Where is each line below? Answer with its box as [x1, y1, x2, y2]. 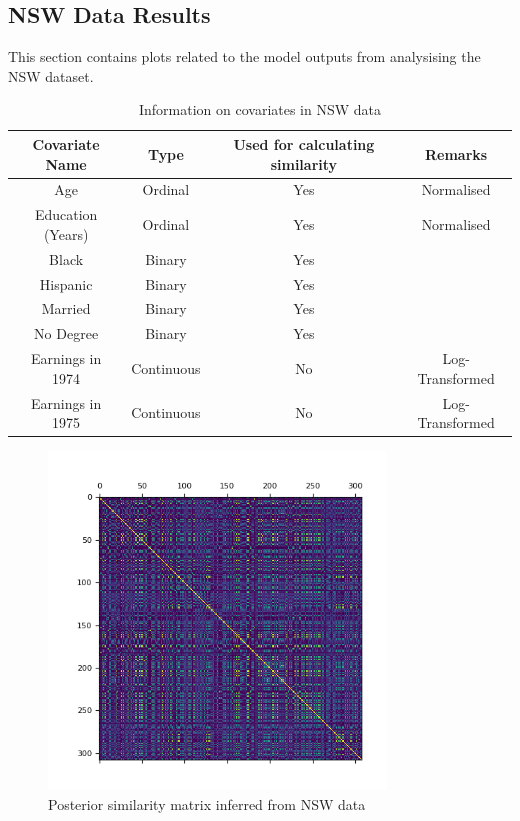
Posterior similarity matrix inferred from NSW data [48, 793, 366, 814]
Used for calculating [233, 133, 375, 154]
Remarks [425, 143, 488, 164]
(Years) [43, 223, 89, 244]
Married [41, 298, 91, 319]
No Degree [34, 323, 99, 344]
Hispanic [39, 273, 93, 294]
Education [34, 204, 98, 225]
